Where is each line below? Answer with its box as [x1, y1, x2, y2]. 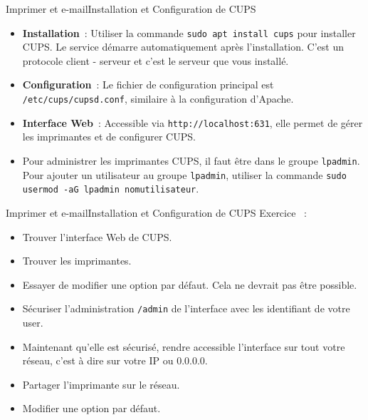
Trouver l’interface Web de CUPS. [22, 229, 172, 244]
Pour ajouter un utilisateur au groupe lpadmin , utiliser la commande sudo [22, 167, 347, 182]
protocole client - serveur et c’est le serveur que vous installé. [22, 53, 289, 68]
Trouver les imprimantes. [22, 253, 132, 268]
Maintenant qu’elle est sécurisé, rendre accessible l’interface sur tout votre [22, 339, 345, 354]
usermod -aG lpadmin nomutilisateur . [22, 181, 199, 196]
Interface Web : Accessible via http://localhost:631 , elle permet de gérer [22, 115, 363, 130]
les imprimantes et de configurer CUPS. [22, 129, 196, 144]
